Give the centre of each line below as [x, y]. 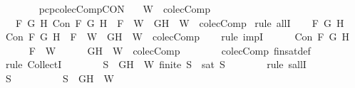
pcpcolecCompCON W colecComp [124, 9]
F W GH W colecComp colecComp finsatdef [170, 50]
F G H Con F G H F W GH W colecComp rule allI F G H [180, 22]
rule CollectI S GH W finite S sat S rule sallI [156, 64]
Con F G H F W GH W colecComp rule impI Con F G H [177, 37]
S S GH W [60, 78]
